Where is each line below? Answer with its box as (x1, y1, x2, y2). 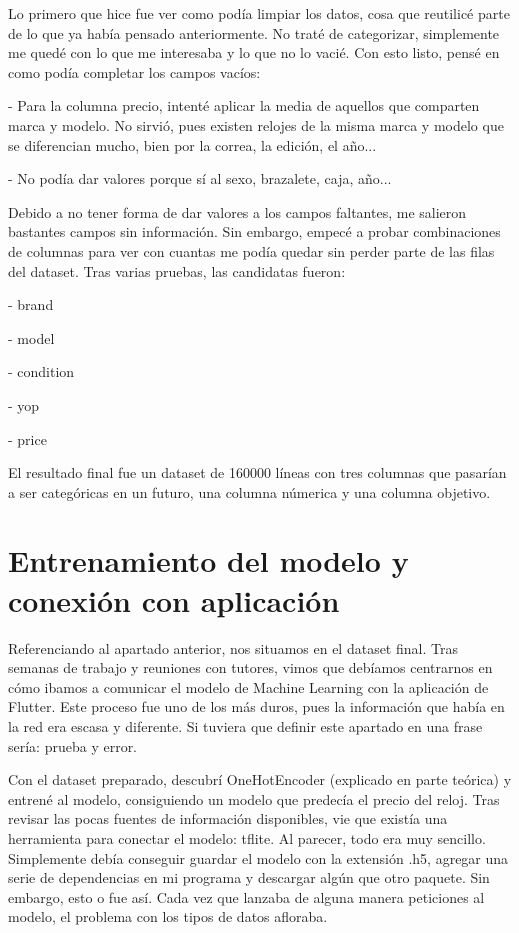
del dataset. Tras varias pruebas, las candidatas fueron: (8, 260, 346, 281)
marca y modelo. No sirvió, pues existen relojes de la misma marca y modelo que (8, 114, 504, 135)
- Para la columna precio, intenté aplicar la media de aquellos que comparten (8, 95, 480, 116)
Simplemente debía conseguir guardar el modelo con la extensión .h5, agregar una (8, 847, 509, 868)
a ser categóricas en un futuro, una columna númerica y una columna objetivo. (8, 481, 491, 502)
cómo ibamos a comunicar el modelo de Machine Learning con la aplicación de (8, 676, 489, 697)
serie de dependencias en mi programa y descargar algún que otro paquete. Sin (8, 867, 490, 888)
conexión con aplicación (8, 579, 340, 620)
